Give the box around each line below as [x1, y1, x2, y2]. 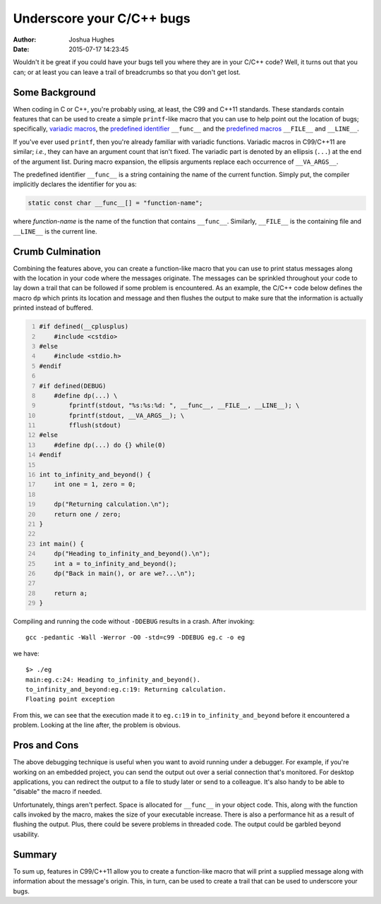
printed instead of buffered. [13, 303, 93, 312]
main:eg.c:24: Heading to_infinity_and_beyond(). [25, 675, 201, 684]
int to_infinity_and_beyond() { [39, 471, 151, 479]
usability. [13, 830, 40, 838]
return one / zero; [54, 510, 121, 518]
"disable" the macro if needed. [13, 788, 102, 796]
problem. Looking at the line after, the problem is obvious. [13, 721, 181, 730]
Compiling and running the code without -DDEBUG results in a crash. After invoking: [13, 617, 255, 626]
